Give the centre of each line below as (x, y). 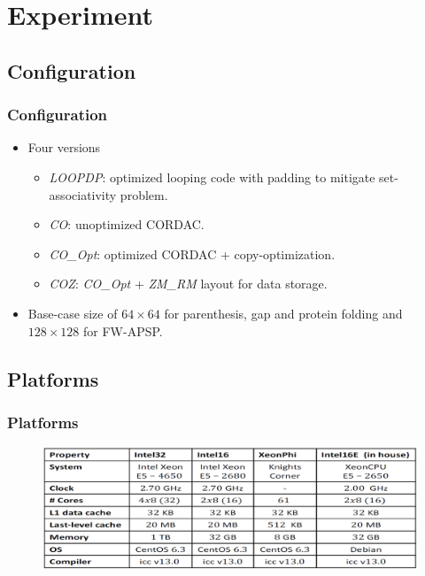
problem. (144, 194)
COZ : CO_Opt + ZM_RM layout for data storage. (188, 284)
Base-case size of (73, 313)
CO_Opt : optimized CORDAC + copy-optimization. (192, 253)
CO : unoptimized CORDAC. (127, 224)
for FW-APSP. (123, 330)
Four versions (64, 147)
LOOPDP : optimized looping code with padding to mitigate (212, 177)
